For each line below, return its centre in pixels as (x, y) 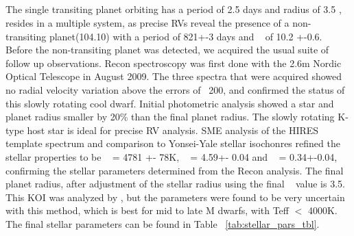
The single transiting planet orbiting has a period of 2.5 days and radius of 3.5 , (174, 9)
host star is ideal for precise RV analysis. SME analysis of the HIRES (173, 130)
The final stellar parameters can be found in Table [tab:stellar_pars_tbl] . (163, 223)
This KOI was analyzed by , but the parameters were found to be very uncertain (175, 197)
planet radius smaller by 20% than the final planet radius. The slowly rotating (170, 117)
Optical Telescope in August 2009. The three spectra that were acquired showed (174, 76)
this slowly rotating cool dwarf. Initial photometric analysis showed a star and (170, 103)
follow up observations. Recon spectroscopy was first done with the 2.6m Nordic (174, 63)
